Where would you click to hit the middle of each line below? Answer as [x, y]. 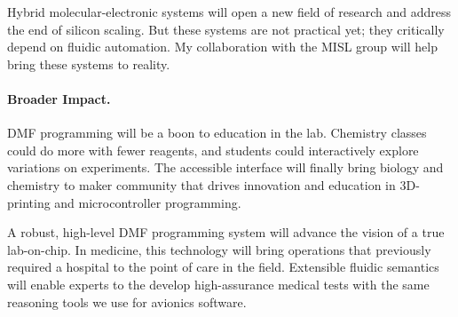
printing [29, 202]
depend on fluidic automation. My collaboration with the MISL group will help [222, 47]
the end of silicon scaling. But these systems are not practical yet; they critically [226, 29]
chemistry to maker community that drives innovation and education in [201, 184]
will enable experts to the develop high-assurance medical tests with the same [218, 284]
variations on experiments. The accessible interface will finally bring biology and [225, 167]
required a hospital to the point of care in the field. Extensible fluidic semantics [223, 267]
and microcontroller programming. [148, 202]
